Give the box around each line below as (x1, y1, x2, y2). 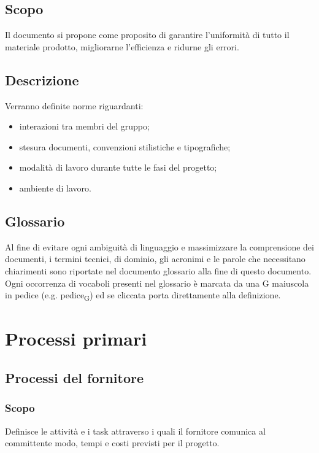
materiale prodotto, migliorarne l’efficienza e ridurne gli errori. (5, 40, 239, 53)
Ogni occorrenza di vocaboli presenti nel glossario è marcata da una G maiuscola (5, 276, 309, 289)
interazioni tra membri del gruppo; (19, 120, 150, 133)
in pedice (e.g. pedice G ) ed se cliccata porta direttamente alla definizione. (5, 288, 281, 303)
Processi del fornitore (5, 368, 144, 387)
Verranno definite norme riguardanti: (5, 99, 144, 112)
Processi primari (5, 326, 147, 351)
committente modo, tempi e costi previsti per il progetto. (5, 436, 220, 449)
